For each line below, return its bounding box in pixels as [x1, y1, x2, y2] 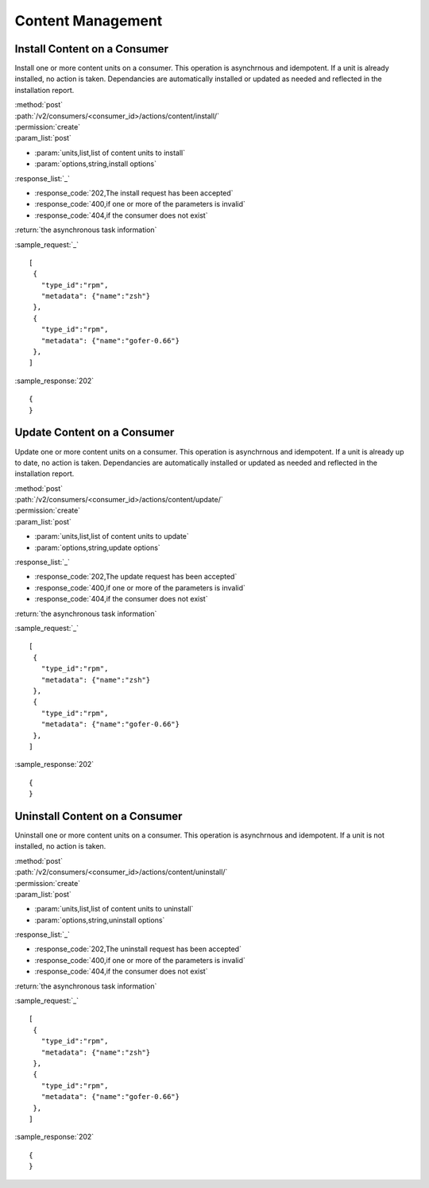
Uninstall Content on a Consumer [14, 809, 183, 822]
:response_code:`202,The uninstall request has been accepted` [34, 944, 242, 954]
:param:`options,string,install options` [34, 159, 157, 168]
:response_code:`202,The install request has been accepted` [34, 188, 234, 198]
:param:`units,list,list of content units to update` [34, 532, 190, 541]
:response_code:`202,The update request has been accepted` [34, 572, 238, 582]
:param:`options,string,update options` [34, 543, 160, 552]
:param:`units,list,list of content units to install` [34, 148, 186, 157]
